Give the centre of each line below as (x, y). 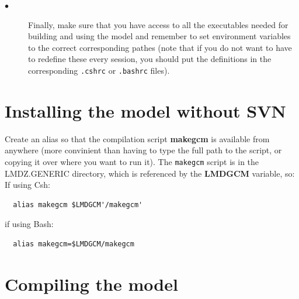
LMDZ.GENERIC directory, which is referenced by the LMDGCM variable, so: (150, 173)
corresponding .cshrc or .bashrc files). (99, 70)
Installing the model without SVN (145, 110)
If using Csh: (27, 185)
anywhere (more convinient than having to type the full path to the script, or (143, 150)
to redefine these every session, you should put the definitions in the (150, 59)
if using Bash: (29, 224)
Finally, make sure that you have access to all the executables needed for (158, 24)
